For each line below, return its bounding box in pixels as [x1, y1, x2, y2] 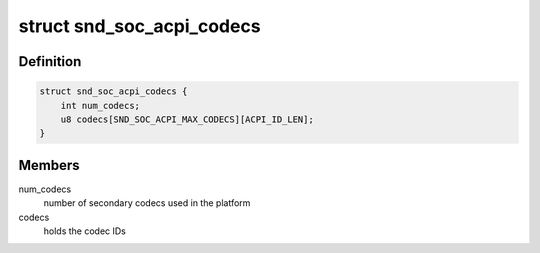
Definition [18, 53, 82, 70]
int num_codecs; [60, 100, 140, 111]
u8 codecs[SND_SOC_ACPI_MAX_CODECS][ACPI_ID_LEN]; [60, 113, 314, 125]
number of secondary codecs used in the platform [43, 197, 251, 209]
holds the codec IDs [43, 225, 127, 237]
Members [18, 156, 80, 174]
